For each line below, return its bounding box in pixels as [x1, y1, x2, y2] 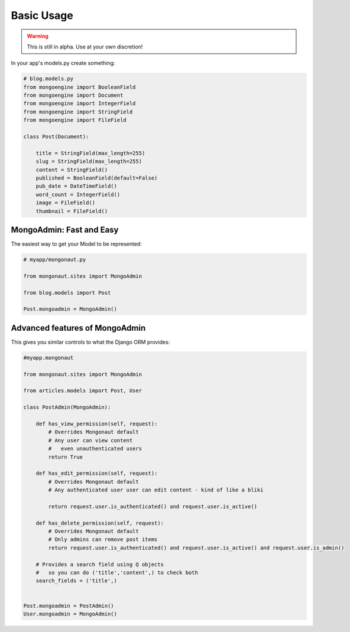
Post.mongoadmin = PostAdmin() [23, 602, 115, 609]
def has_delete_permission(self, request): [35, 520, 164, 526]
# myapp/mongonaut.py [23, 256, 86, 263]
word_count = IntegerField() [35, 191, 121, 198]
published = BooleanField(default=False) [35, 175, 158, 181]
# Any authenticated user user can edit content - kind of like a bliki [48, 487, 264, 493]
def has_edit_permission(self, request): [35, 470, 158, 477]
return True [48, 454, 83, 460]
